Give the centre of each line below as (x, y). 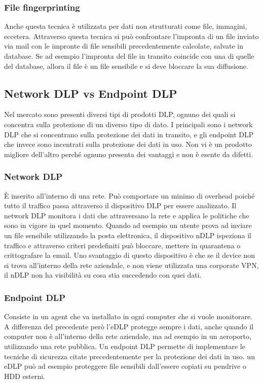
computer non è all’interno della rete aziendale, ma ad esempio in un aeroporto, (128, 336)
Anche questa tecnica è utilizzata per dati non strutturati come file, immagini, (126, 26)
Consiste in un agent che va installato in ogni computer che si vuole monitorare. (128, 316)
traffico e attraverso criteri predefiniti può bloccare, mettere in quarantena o (122, 245)
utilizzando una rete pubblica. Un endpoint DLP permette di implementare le (125, 346)
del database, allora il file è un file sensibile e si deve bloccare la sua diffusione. (126, 66)
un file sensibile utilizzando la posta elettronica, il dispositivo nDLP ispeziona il (128, 235)
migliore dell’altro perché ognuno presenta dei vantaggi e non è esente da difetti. (129, 154)
